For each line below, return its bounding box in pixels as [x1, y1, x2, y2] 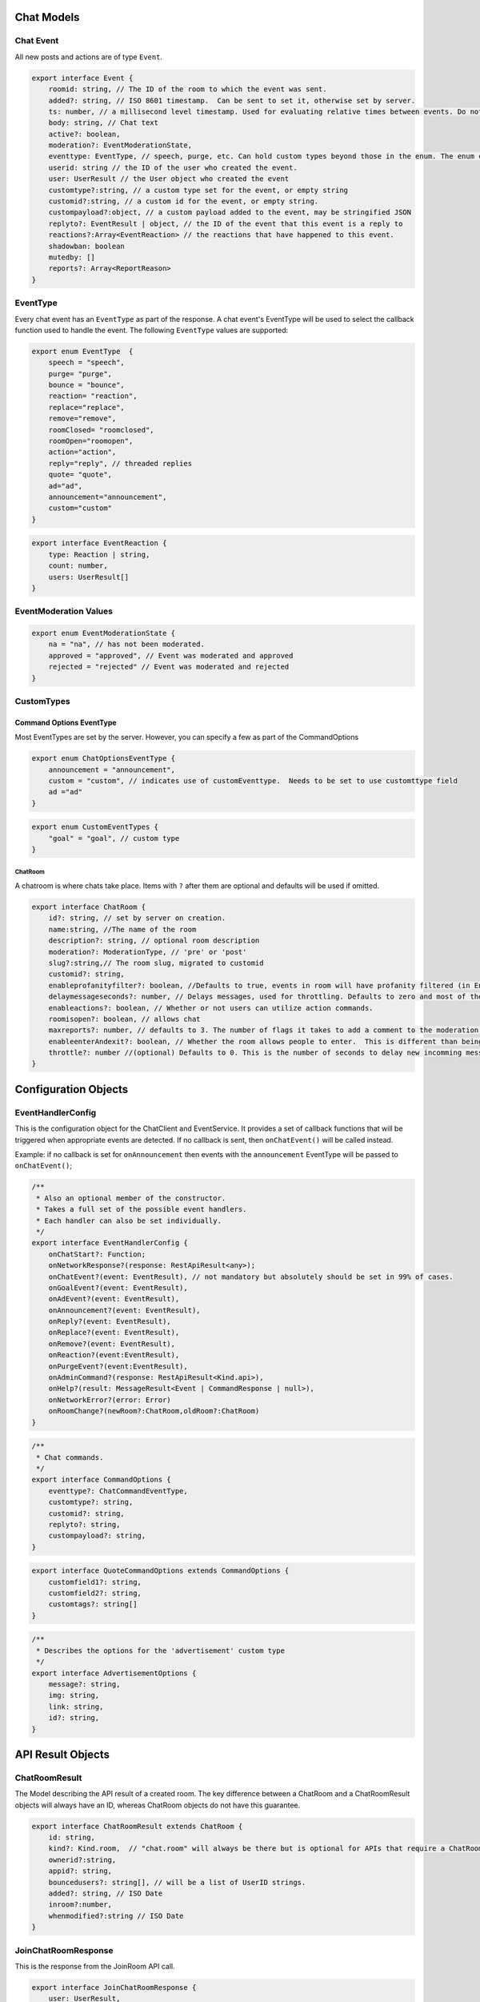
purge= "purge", [48, 369, 112, 378]
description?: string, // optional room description [48, 936, 260, 945]
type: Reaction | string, [48, 549, 150, 559]
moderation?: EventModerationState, [48, 141, 192, 150]
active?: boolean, [48, 129, 121, 139]
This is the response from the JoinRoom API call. [14, 1961, 175, 1971]
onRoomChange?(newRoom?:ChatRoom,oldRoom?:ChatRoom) [48, 1406, 260, 1416]
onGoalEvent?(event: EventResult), [48, 1283, 188, 1292]
